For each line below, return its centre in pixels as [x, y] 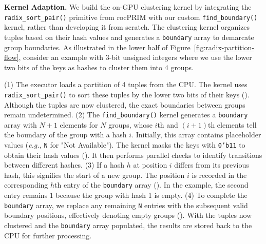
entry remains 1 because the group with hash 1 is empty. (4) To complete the [126, 195]
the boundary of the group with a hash [65, 135]
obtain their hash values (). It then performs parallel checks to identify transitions [133, 155]
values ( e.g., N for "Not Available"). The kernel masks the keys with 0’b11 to [125, 144]
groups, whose [130, 124]
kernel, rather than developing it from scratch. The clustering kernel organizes [127, 27]
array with [21, 124]
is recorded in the [219, 175]
